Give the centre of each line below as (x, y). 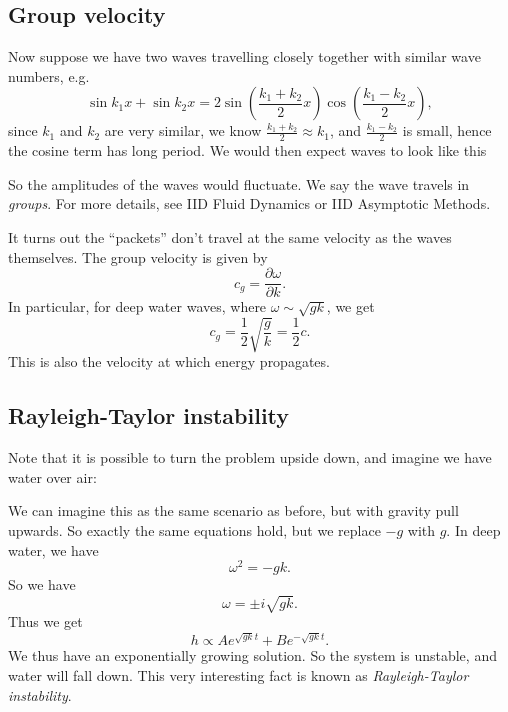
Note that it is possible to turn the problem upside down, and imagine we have (250, 457)
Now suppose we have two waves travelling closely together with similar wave (244, 56)
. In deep (473, 529)
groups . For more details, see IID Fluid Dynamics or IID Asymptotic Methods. (249, 203)
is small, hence (447, 130)
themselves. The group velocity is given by (138, 256)
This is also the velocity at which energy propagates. (169, 361)
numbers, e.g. (49, 75)
